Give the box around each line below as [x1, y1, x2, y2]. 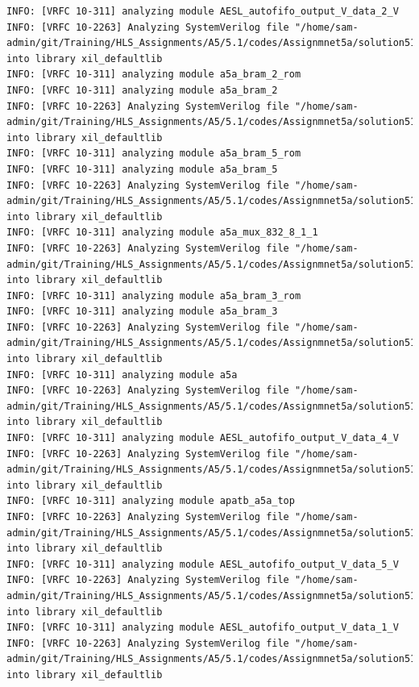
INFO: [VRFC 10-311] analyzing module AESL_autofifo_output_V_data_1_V [6, 622, 399, 634]
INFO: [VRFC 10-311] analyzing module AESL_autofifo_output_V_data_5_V [6, 558, 399, 570]
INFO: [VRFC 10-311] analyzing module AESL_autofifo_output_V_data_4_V [6, 432, 399, 444]
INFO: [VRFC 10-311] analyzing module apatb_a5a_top [6, 495, 295, 507]
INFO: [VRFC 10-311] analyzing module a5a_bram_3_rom [6, 289, 301, 302]
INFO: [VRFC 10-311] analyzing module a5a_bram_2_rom [6, 69, 301, 81]
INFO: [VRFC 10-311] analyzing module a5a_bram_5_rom [6, 148, 301, 160]
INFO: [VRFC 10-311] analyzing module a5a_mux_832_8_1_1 [6, 227, 318, 239]
